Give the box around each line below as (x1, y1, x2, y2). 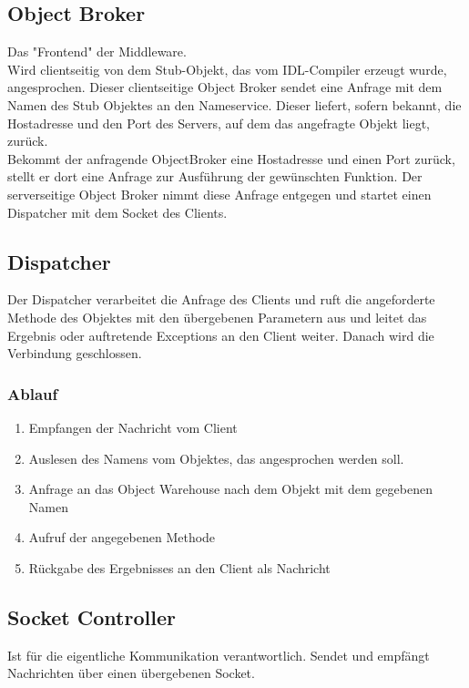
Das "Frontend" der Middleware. (7, 42, 187, 61)
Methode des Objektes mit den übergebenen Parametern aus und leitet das (7, 307, 427, 326)
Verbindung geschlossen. (7, 344, 142, 363)
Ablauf (7, 382, 58, 405)
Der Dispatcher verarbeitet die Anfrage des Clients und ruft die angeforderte (7, 290, 435, 309)
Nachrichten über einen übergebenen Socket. (7, 663, 255, 683)
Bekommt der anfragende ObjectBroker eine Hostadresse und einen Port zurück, (7, 149, 455, 168)
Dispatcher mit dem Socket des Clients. (7, 202, 228, 221)
